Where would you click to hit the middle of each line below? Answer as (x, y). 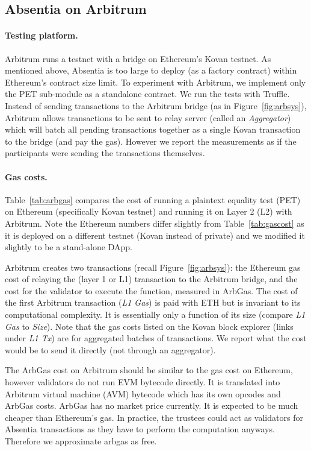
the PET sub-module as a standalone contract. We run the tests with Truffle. (147, 94)
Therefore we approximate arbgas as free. (81, 441)
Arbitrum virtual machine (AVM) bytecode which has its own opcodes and (143, 393)
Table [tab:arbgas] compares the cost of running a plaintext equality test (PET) (153, 199)
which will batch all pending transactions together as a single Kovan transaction (153, 129)
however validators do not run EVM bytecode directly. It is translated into (143, 382)
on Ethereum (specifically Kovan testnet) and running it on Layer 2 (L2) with (149, 211)
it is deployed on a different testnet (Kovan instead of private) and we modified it (155, 235)
